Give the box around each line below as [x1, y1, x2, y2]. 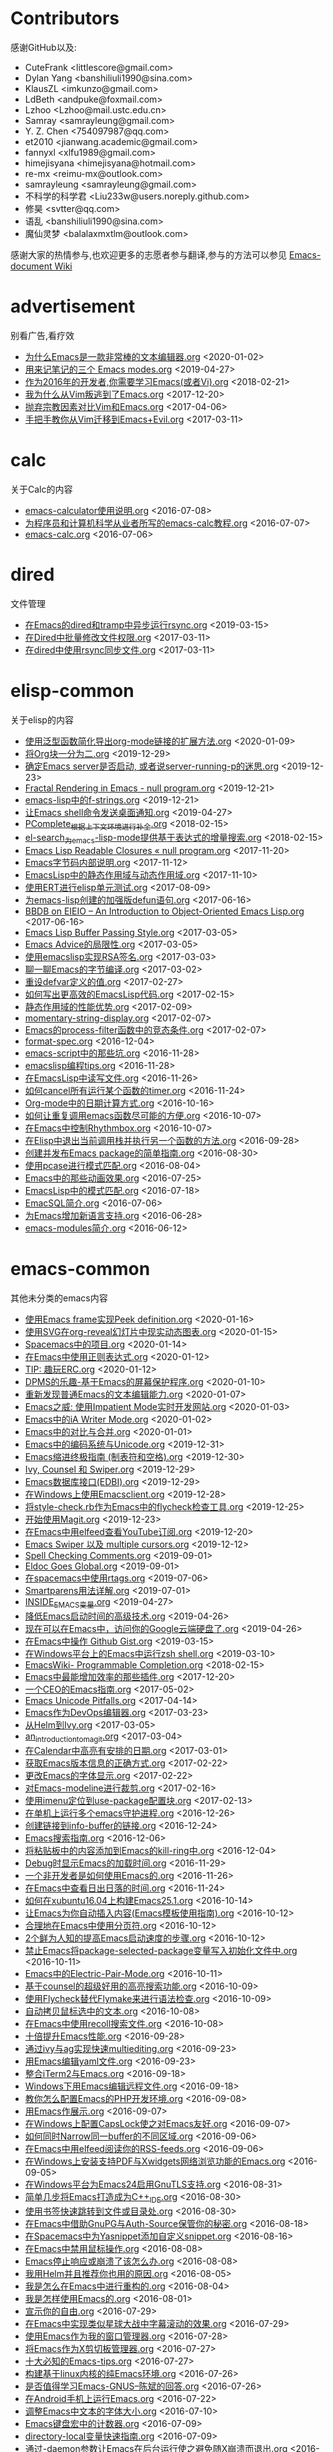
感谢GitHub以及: [10, 41, 77, 53]
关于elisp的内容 [10, 713, 74, 726]
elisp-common [10, 679, 135, 702]
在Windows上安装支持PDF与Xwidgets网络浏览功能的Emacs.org [24, 2155, 286, 2167]
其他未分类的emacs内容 [10, 1292, 108, 1304]
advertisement [10, 295, 136, 318]
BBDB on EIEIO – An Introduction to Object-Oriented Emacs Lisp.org [24, 905, 305, 917]
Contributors [10, 7, 120, 30]
